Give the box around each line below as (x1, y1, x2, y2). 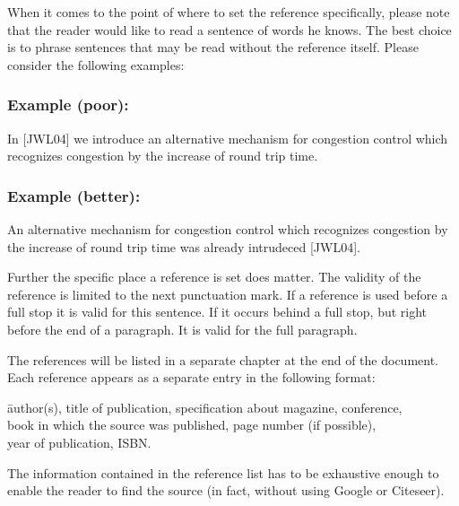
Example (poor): (7, 93, 129, 116)
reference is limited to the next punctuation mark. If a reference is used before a (7, 284, 448, 303)
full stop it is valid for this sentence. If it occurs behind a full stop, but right (7, 302, 428, 321)
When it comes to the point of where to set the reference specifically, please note (7, 3, 450, 21)
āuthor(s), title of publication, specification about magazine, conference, (7, 397, 403, 416)
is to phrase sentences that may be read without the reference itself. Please (7, 38, 419, 57)
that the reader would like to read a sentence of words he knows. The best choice (7, 20, 452, 39)
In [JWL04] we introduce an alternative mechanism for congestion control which (7, 128, 448, 147)
